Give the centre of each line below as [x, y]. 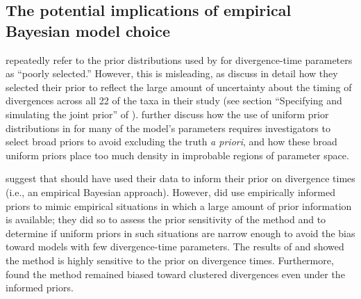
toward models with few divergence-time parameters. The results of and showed [175, 247]
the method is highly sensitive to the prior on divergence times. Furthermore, [170, 260]
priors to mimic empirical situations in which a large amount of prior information [179, 205]
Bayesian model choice [88, 30]
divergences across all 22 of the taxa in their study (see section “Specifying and [174, 100]
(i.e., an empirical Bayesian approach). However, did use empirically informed [170, 192]
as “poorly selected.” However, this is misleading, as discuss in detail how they [172, 73]
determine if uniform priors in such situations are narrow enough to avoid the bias [180, 233]
